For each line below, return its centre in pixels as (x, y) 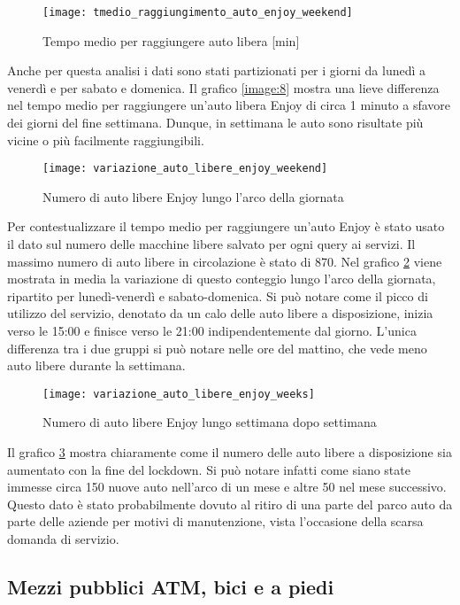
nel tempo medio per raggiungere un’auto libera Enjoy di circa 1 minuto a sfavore (229, 105)
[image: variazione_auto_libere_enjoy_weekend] (185, 169)
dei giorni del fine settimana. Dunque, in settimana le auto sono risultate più (215, 123)
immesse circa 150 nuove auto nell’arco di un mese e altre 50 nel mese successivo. (227, 487)
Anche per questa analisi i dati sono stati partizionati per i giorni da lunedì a (217, 70)
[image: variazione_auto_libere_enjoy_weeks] (179, 394)
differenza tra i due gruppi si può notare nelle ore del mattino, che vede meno (217, 348)
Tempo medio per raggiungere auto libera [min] (171, 40)
